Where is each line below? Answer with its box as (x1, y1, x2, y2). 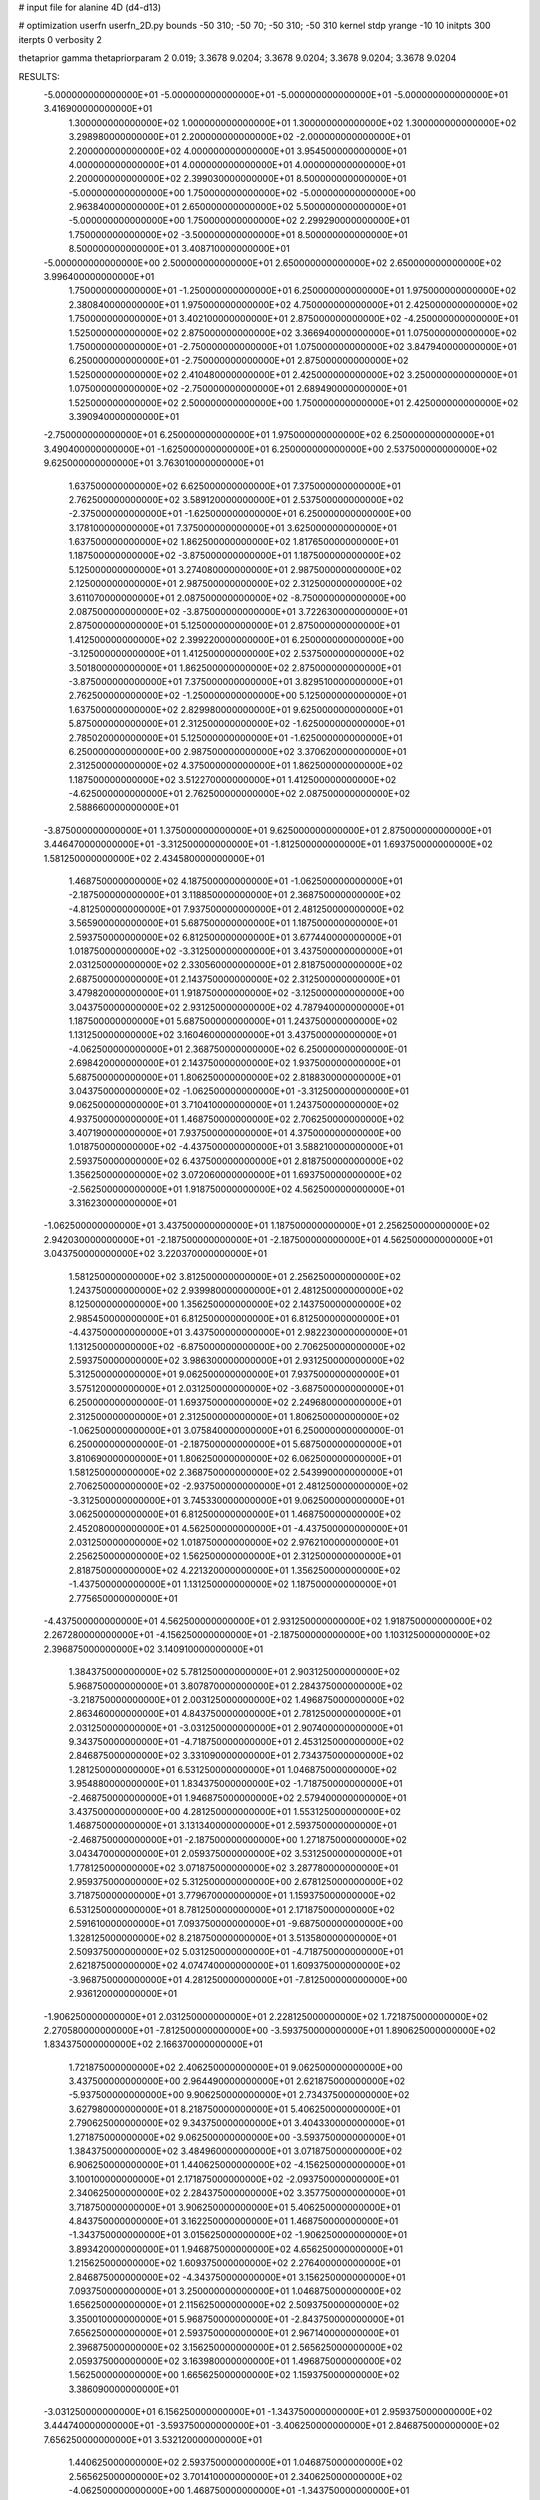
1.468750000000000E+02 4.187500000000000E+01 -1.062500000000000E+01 (68, 875, 404, 887)
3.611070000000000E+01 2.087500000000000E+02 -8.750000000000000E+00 (68, 591, 407, 604)
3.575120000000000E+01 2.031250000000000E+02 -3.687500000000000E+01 (68, 1382, 404, 1394)
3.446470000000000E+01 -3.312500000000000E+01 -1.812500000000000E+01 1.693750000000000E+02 (43, 838, 494, 850)
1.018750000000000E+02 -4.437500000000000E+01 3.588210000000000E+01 (68, 1141, 404, 1153)
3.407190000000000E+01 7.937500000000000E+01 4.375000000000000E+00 (68, 1127, 402, 1139)
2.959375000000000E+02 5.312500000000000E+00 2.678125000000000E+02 (68, 1876, 404, 1887)
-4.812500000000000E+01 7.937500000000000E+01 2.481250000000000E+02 (68, 903, 405, 915)
